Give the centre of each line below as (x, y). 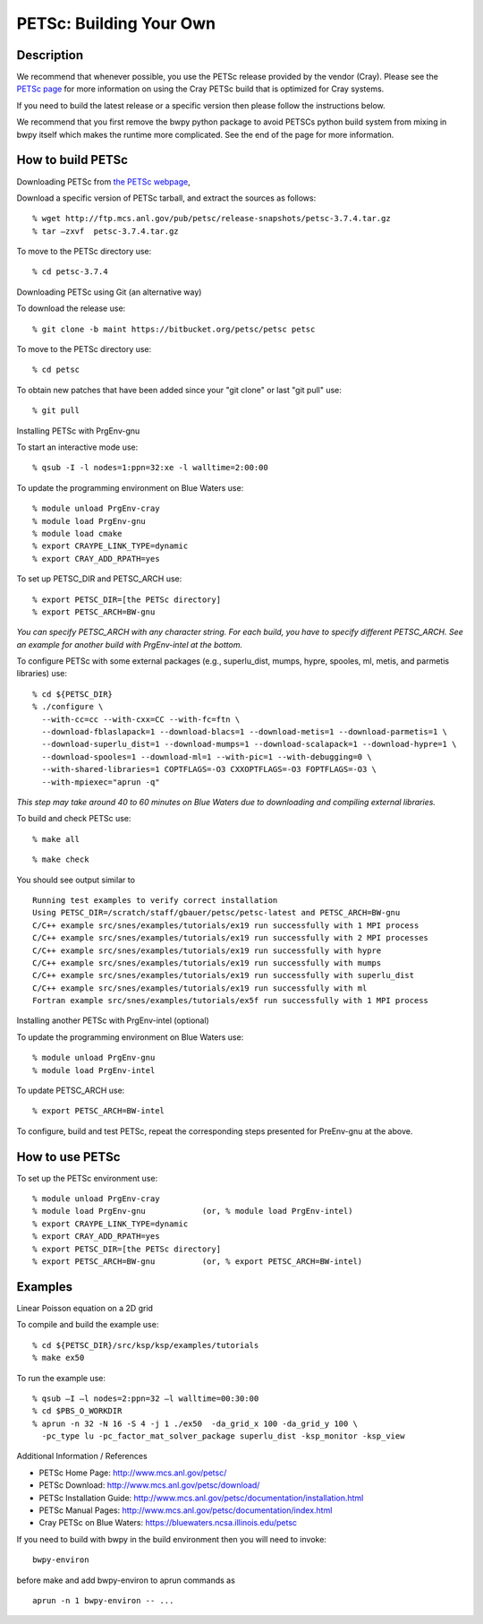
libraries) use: (42, 674)
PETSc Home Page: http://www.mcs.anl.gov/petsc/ (133, 1473)
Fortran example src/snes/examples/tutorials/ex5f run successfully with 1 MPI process (231, 1001)
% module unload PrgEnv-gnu (94, 1058)
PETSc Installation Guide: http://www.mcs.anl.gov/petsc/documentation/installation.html (201, 1498)
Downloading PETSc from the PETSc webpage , (104, 181)
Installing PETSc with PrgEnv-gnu (78, 431)
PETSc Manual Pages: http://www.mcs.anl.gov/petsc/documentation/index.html (186, 1510)
